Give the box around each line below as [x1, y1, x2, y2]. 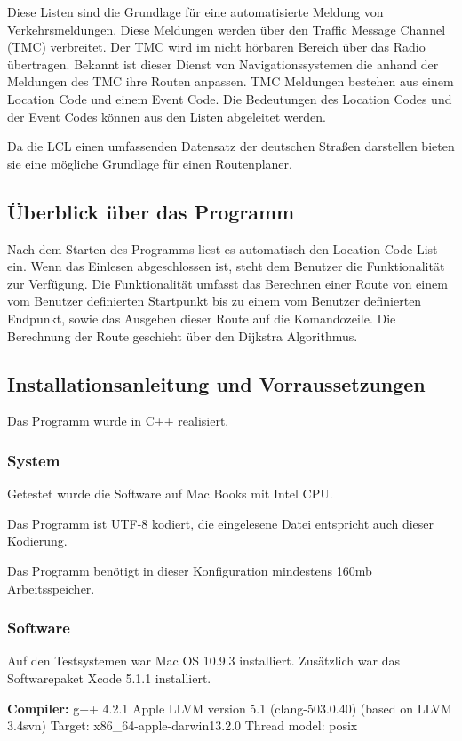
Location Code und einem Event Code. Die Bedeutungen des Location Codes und [7, 89, 452, 108]
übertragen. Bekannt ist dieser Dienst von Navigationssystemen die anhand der [7, 54, 439, 73]
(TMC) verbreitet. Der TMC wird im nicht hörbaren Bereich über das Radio [7, 37, 426, 56]
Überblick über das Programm [7, 197, 295, 225]
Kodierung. [7, 531, 68, 550]
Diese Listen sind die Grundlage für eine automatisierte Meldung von [7, 3, 384, 20]
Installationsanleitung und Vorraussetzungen [7, 370, 426, 397]
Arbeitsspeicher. [7, 578, 95, 597]
